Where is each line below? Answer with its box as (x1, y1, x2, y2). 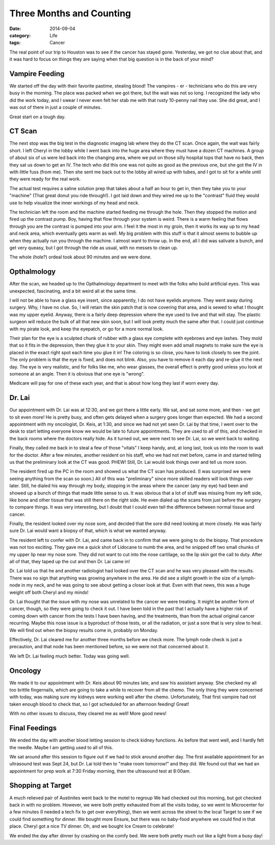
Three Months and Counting (9, 8, 131, 19)
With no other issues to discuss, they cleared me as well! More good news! (9, 710, 167, 717)
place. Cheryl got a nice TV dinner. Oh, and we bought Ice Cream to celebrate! (9, 823, 174, 829)
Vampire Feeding (9, 69, 65, 78)
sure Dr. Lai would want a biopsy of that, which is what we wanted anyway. (9, 527, 167, 534)
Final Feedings (9, 724, 57, 732)
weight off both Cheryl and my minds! (9, 589, 89, 595)
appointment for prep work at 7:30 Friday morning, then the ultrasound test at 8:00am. (9, 768, 191, 774)
